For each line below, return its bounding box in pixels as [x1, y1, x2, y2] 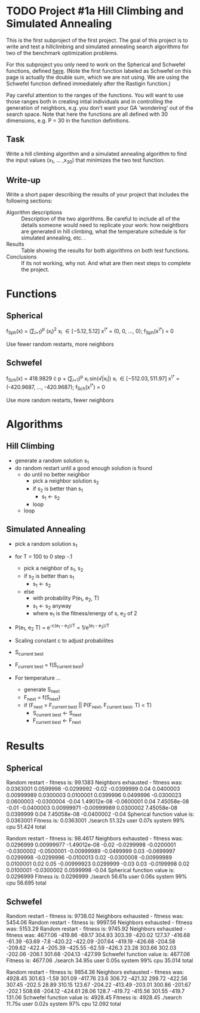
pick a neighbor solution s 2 [32, 477, 100, 486]
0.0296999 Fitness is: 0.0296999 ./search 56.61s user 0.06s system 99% [6, 873, 187, 880]
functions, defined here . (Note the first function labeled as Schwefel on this [6, 67, 192, 74]
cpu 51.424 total [6, 823, 46, 831]
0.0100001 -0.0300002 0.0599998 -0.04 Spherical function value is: [6, 867, 175, 874]
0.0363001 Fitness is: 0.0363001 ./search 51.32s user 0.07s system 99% [6, 817, 185, 824]
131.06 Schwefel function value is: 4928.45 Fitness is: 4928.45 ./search [6, 993, 182, 1001]
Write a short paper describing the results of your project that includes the [6, 191, 189, 198]
